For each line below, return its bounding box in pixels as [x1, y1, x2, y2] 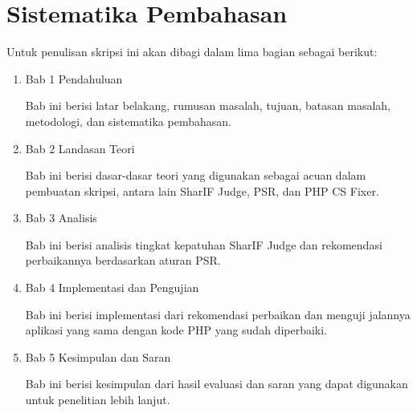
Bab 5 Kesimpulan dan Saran [25, 348, 171, 365]
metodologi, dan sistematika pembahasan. [25, 112, 231, 129]
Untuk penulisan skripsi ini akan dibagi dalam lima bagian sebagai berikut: [6, 43, 378, 60]
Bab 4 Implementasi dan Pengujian [25, 279, 199, 296]
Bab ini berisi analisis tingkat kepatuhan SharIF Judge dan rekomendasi [25, 236, 382, 253]
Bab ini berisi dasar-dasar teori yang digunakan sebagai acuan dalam [25, 167, 366, 184]
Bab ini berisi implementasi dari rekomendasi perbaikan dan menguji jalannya [25, 306, 411, 322]
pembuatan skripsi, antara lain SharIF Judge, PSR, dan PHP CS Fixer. [25, 182, 379, 199]
